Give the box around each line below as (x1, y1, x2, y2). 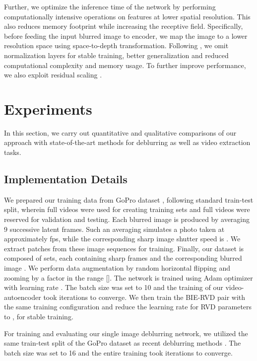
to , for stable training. (4, 311, 73, 321)
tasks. (4, 147, 21, 157)
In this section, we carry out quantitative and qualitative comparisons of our (4, 127, 237, 138)
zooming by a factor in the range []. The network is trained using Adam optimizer (4, 272, 253, 283)
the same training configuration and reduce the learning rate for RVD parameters (4, 301, 252, 312)
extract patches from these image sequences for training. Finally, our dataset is (4, 243, 244, 253)
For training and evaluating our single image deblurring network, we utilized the (4, 328, 248, 338)
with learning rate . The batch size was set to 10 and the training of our (4, 282, 223, 292)
